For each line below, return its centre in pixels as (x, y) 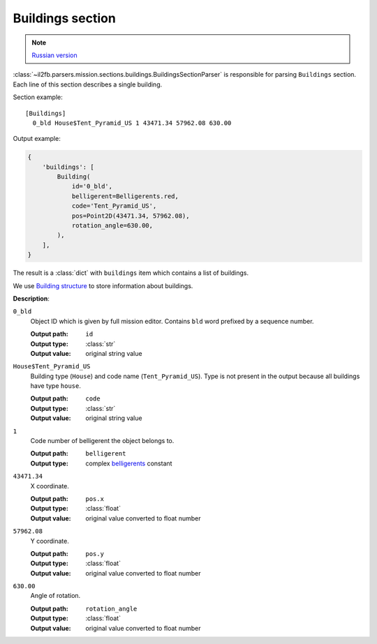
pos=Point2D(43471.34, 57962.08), (131, 216)
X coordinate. (50, 486)
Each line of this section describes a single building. (88, 84)
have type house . (56, 386)
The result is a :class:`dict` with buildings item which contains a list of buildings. (131, 273)
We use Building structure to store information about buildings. (103, 285)
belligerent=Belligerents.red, (125, 196)
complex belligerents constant (129, 463)
